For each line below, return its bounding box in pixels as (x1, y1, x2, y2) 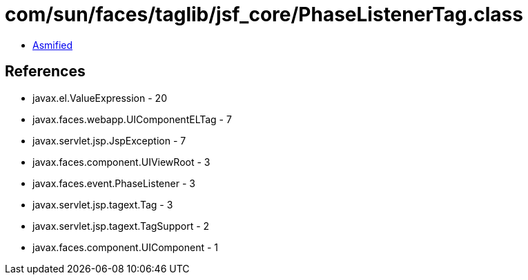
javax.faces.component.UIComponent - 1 (32, 241, 219, 253)
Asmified (32, 39, 73, 51)
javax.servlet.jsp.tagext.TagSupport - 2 (32, 219, 210, 232)
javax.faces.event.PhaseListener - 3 (32, 177, 195, 189)
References (5, 63, 86, 80)
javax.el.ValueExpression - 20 (32, 91, 167, 104)
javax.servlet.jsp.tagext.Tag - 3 (32, 198, 173, 211)
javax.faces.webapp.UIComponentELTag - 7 (32, 113, 232, 125)
